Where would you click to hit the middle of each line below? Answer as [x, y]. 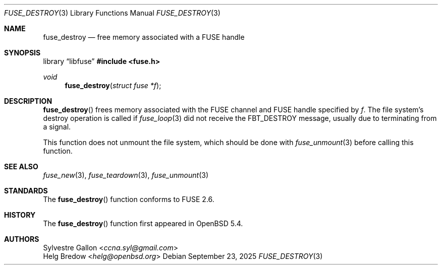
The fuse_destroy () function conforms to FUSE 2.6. [129, 199]
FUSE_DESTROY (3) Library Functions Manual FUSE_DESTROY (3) [112, 13]
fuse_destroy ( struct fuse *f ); [113, 85]
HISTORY [20, 215]
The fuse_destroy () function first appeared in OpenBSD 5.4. [143, 223]
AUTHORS [22, 239]
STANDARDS [26, 191]
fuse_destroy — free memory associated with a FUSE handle [144, 37]
